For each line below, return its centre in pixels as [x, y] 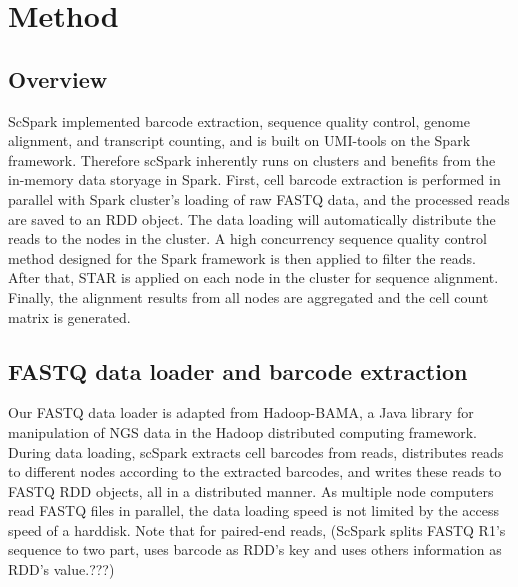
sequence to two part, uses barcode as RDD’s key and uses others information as [255, 549]
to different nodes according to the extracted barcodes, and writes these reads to [255, 471]
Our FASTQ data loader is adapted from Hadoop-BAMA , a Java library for [241, 412]
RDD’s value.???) [61, 569]
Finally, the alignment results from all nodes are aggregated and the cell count [248, 296]
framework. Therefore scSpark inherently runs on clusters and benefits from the [252, 159]
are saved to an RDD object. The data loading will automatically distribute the [252, 218]
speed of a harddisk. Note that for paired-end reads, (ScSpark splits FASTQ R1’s [257, 529]
